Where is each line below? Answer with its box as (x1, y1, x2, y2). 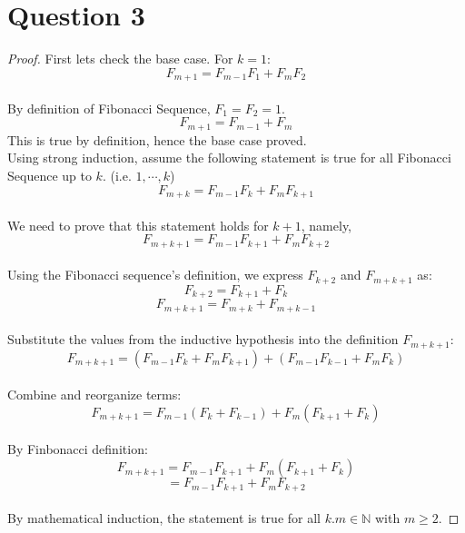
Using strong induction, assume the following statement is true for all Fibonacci (7, 148, 451, 167)
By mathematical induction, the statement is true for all (7, 508, 321, 528)
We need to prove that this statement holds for (7, 215, 269, 234)
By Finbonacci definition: (7, 439, 148, 459)
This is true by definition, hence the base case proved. (7, 130, 307, 149)
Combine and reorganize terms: (7, 385, 182, 404)
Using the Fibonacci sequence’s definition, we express (7, 265, 303, 284)
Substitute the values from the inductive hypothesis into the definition (7, 330, 399, 349)
